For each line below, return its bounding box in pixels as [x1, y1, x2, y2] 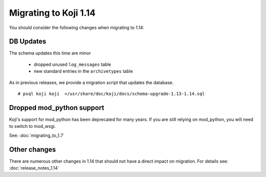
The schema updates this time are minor [9, 50, 91, 56]
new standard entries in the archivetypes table [33, 68, 133, 74]
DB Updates [9, 37, 46, 46]
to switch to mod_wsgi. [9, 123, 56, 129]
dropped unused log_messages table [33, 61, 111, 67]
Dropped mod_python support [9, 103, 104, 112]
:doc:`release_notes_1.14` [9, 165, 60, 171]
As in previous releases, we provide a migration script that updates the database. [9, 79, 174, 86]
